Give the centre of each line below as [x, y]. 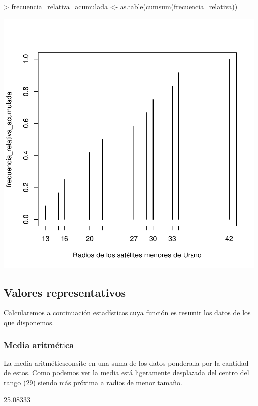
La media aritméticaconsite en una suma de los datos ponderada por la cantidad [126, 363]
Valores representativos [65, 292]
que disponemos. [29, 322]
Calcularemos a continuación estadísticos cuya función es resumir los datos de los [127, 313]
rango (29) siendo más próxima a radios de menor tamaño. [93, 382]
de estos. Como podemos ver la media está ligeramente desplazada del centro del [127, 373]
